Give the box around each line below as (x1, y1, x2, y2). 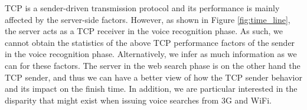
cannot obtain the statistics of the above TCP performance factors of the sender (5, 36, 295, 48)
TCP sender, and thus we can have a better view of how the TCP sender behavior (5, 71, 302, 83)
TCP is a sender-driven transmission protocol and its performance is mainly (5, 2, 280, 14)
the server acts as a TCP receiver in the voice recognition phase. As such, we (5, 25, 283, 37)
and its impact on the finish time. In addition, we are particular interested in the (5, 82, 298, 95)
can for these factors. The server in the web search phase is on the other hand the (5, 59, 301, 71)
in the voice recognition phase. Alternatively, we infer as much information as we (5, 48, 297, 60)
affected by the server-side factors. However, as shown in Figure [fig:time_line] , (5, 13, 290, 25)
